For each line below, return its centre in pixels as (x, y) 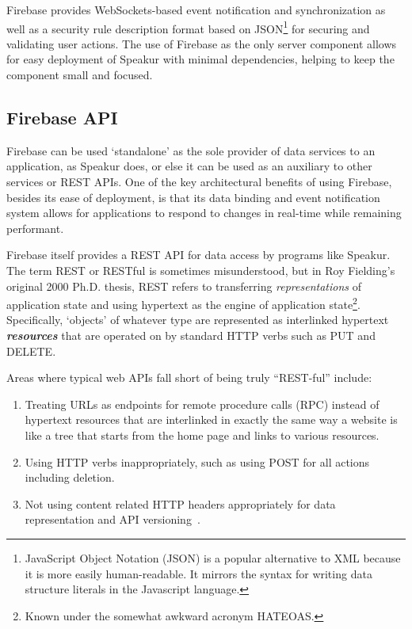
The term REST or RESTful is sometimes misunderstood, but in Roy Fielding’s (201, 270)
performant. (35, 228)
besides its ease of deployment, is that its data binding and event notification (193, 197)
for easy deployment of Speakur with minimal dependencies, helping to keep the (200, 59)
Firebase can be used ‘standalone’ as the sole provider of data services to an (191, 150)
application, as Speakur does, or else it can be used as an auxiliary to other (189, 166)
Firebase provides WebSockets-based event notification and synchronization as (196, 10)
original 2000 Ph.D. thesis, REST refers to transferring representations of (184, 286)
